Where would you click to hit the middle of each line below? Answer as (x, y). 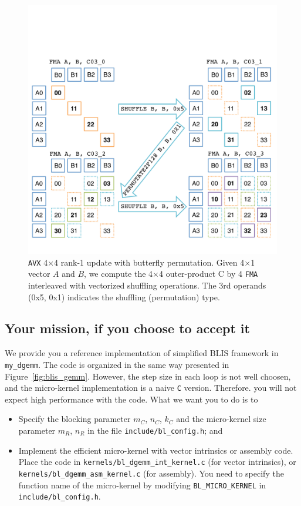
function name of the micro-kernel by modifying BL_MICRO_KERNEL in (142, 485)
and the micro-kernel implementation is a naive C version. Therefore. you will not (151, 388)
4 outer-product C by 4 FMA (209, 274)
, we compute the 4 (119, 274)
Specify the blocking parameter (75, 419)
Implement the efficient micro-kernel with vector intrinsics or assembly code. (156, 450)
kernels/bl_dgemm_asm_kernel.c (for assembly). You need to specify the (151, 473)
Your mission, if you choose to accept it (127, 328)
